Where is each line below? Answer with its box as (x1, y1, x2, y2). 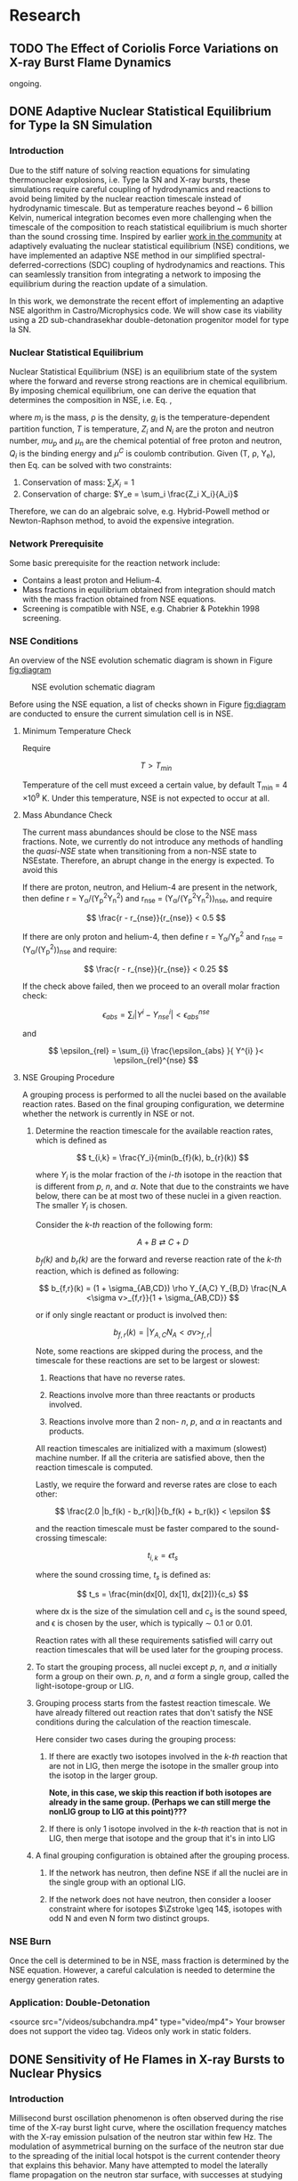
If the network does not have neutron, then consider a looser (48, 1894, 271, 1904)
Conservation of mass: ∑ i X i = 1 (21, 477, 135, 489)
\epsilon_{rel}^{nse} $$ (114, 1055, 198, 1066)
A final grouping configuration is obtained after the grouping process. (35, 1850, 290, 1861)
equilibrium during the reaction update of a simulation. (9, 278, 208, 289)
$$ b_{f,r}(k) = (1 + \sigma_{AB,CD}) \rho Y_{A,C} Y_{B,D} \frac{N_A (38, 1282, 287, 1293)
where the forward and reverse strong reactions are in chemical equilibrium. (9, 376, 288, 386)
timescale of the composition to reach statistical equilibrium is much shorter (9, 222, 287, 232)
